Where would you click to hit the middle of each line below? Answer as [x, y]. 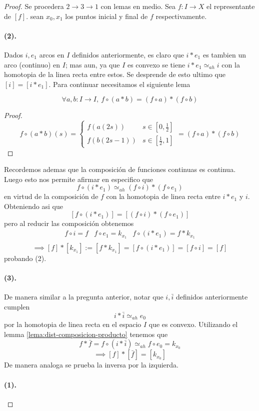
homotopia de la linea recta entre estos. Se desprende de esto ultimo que [115, 74]
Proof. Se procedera [34, 6]
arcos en [52, 54]
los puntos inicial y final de [106, 16]
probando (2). [25, 258]
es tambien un [224, 54]
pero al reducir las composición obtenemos [69, 223]
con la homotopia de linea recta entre [163, 196]
